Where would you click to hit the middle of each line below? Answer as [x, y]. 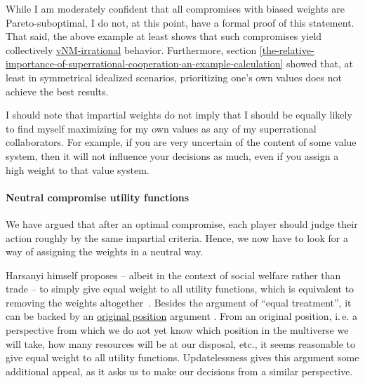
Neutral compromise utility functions [98, 197]
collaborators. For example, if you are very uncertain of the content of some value [181, 142]
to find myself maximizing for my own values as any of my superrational [161, 128]
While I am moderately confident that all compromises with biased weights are [175, 8]
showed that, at [320, 63]
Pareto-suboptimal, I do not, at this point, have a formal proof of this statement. [180, 22]
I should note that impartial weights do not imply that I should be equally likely [179, 115]
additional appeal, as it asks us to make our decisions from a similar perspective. [179, 371]
